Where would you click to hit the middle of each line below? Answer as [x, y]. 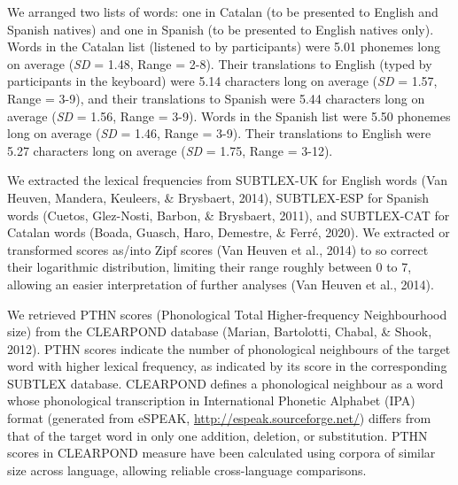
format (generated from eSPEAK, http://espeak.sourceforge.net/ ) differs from [219, 418]
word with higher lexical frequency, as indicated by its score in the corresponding [227, 366]
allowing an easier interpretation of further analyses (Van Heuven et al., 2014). [221, 284]
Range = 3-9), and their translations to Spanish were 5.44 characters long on [216, 98]
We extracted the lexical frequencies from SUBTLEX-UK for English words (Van [228, 180]
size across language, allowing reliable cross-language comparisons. [187, 470]
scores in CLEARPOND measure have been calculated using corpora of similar [221, 453]
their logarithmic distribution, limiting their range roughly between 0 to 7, [210, 267]
